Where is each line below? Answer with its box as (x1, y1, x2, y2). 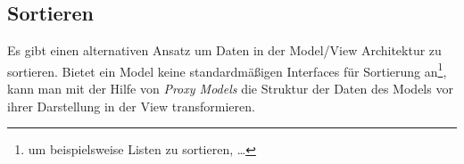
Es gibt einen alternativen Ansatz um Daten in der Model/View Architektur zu (7, 41, 442, 60)
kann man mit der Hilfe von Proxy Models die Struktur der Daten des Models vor (7, 79, 453, 98)
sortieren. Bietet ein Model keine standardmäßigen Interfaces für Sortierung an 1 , (7, 59, 447, 80)
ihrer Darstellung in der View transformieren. (7, 96, 255, 115)
